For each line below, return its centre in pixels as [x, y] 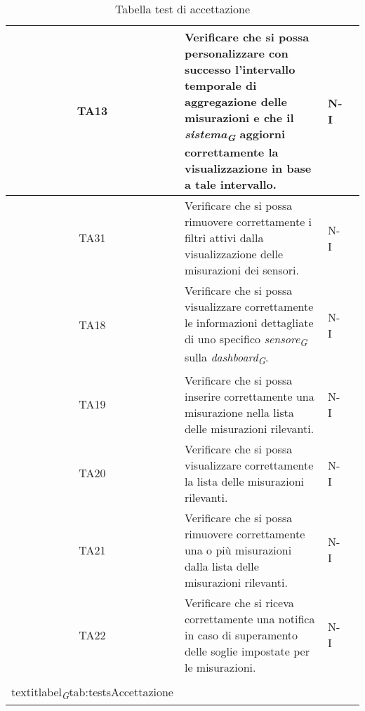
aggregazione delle [236, 101]
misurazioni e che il [239, 118]
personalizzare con [236, 53]
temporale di [220, 85]
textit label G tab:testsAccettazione [92, 692]
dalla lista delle [221, 566]
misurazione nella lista [239, 412]
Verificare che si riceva [239, 602]
